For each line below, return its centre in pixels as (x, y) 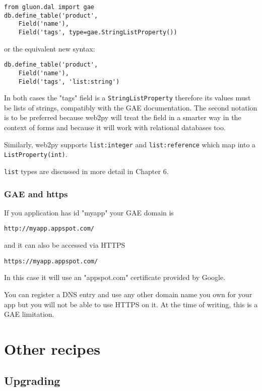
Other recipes (52, 348)
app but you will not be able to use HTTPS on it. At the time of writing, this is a (131, 304)
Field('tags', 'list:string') (69, 81)
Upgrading (32, 381)
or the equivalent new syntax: (50, 48)
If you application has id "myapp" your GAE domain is (89, 212)
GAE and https (36, 193)
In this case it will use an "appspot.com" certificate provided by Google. (115, 277)
